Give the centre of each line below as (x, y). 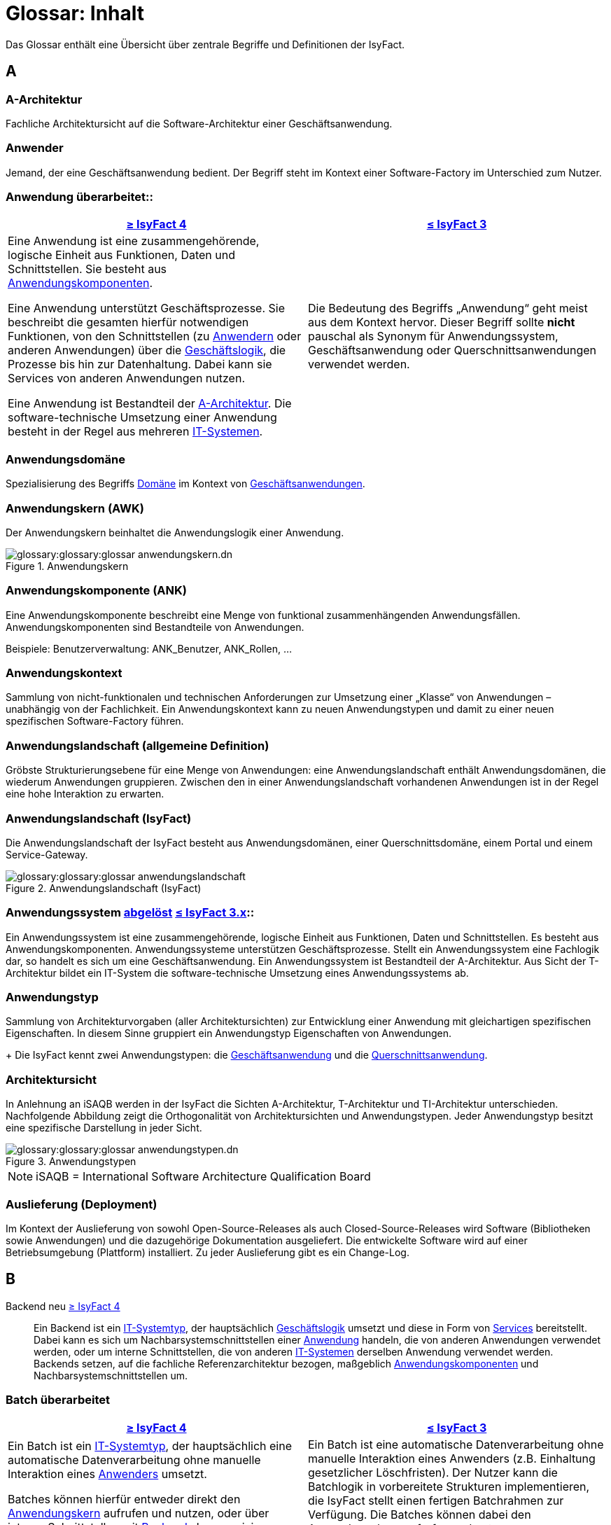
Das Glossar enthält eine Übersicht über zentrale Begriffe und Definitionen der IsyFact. (205, 44)
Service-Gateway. (47, 854)
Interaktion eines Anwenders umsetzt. (107, 1474)
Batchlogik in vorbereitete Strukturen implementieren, (449, 1486)
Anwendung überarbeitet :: (79, 197)
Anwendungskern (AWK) (75, 508)
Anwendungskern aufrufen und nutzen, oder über (139, 1513)
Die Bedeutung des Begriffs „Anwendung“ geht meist (448, 308)
